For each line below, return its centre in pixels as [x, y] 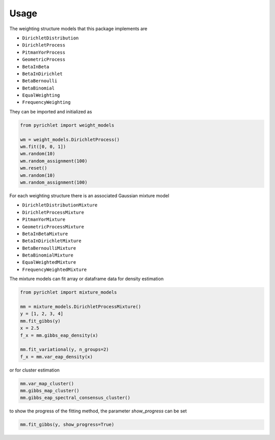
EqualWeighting [41, 95]
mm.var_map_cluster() [47, 384]
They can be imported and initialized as [51, 111]
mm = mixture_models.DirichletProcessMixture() [80, 307]
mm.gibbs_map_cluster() [50, 391]
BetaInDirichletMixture [52, 241]
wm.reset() [34, 168]
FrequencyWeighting [46, 102]
